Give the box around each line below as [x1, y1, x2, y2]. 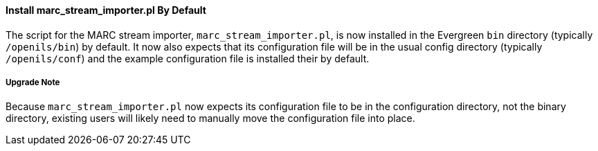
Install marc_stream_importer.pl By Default [6, 4, 206, 16]
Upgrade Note [6, 78, 60, 87]
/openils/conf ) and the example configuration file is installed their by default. [6, 52, 370, 64]
